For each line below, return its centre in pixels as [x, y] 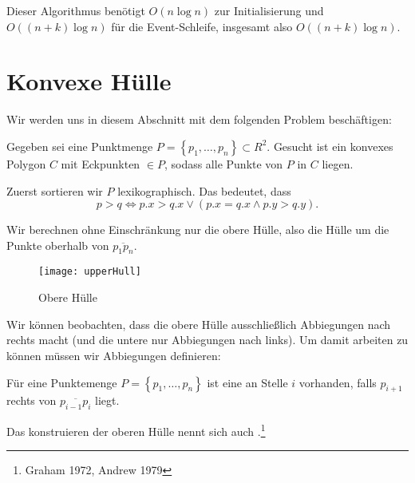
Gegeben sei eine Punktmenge [80, 146]
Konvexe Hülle [89, 81]
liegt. [107, 400]
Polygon [26, 163]
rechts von [32, 400]
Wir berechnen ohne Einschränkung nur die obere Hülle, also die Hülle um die [198, 230]
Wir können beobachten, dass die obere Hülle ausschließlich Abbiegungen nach [199, 324]
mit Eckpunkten [101, 163]
